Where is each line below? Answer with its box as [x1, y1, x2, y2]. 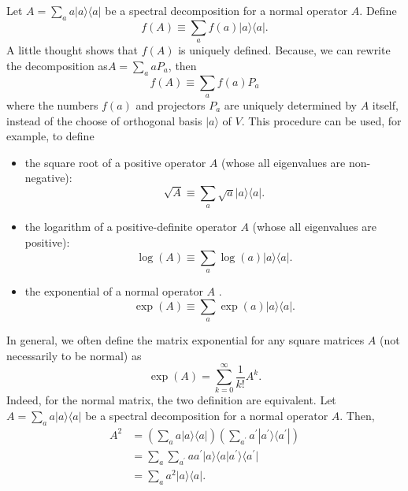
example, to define [6, 128, 95, 144]
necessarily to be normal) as [6, 347, 142, 363]
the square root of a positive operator [24, 154, 206, 170]
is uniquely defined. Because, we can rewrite [178, 42, 391, 58]
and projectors [135, 96, 206, 113]
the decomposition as [6, 57, 108, 73]
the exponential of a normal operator [24, 283, 203, 299]
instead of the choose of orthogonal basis [6, 112, 202, 128]
